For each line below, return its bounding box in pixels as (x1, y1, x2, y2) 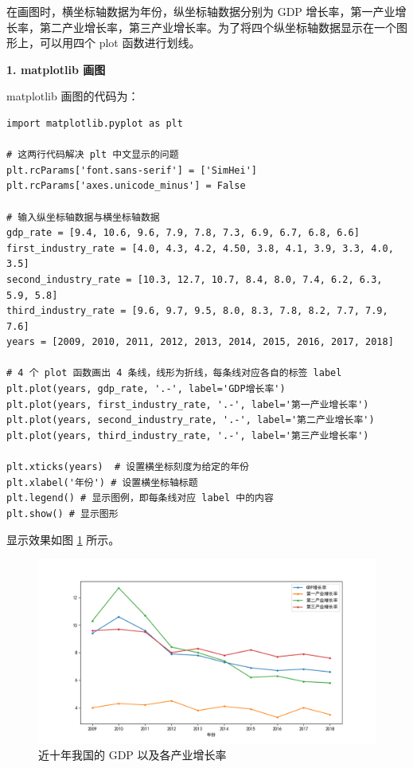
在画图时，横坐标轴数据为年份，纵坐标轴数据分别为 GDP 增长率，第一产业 (6, 3, 395, 19)
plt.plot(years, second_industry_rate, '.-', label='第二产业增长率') (6, 414, 375, 426)
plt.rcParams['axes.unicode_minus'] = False (6, 180, 246, 192)
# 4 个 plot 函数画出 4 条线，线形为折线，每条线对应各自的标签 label (6, 367, 342, 379)
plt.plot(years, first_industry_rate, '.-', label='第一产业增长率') (6, 398, 369, 410)
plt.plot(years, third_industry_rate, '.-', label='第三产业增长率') (6, 429, 369, 441)
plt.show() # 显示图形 (6, 507, 119, 519)
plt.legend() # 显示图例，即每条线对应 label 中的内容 (6, 492, 274, 504)
